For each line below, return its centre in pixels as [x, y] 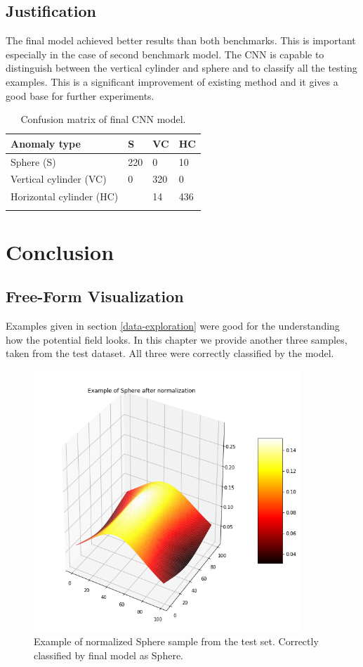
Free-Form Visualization [95, 296]
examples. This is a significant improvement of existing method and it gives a [172, 81]
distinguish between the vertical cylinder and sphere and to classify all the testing [181, 68]
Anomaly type [46, 143]
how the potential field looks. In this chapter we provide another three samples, [177, 339]
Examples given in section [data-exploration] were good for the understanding [173, 326]
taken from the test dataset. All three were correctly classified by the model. [170, 353]
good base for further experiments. [80, 95]
